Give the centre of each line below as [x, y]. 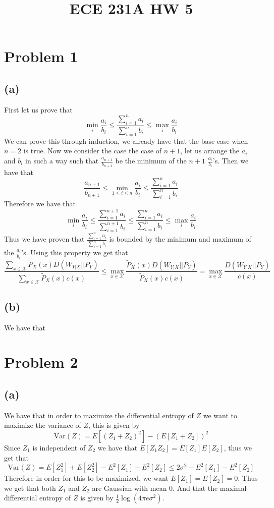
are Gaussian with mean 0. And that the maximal [169, 488]
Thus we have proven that [44, 239]
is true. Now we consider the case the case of [93, 151]
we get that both [30, 488]
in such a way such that [62, 161]
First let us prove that [38, 109]
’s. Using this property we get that [75, 252]
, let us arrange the [210, 151]
